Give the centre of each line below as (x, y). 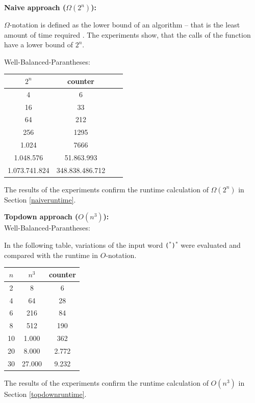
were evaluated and (211, 245)
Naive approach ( (35, 7)
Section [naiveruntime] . (40, 199)
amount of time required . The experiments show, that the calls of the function (127, 34)
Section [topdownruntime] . (45, 394)
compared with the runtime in (51, 255)
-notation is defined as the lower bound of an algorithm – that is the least (125, 24)
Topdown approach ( (41, 217)
